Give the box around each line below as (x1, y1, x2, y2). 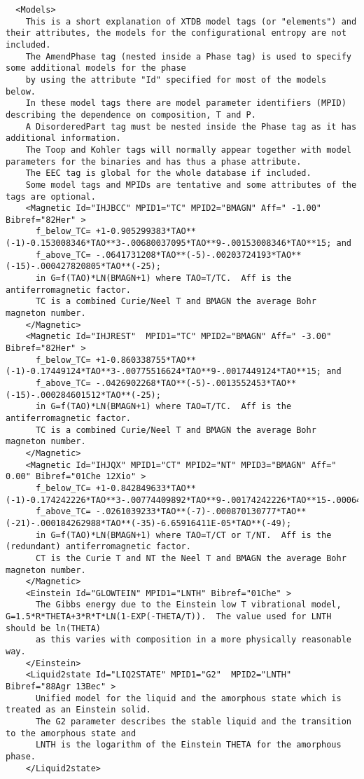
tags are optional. (6, 191, 96, 202)
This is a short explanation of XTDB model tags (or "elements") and (25, 16, 357, 27)
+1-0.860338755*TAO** (95, 354, 197, 365)
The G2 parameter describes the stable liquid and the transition (35, 717, 351, 727)
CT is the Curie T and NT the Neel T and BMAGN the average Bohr (35, 553, 346, 563)
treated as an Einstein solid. (6, 705, 151, 715)
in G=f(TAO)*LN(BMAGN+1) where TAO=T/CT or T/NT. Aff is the (35, 530, 332, 540)
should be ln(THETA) (6, 623, 101, 633)
